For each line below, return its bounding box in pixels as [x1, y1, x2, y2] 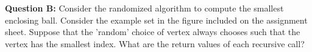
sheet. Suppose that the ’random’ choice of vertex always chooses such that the [5, 25, 300, 38]
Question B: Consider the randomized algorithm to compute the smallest [5, 2, 284, 14]
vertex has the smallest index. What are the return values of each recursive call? [5, 37, 305, 50]
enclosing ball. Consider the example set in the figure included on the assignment [5, 13, 308, 26]
